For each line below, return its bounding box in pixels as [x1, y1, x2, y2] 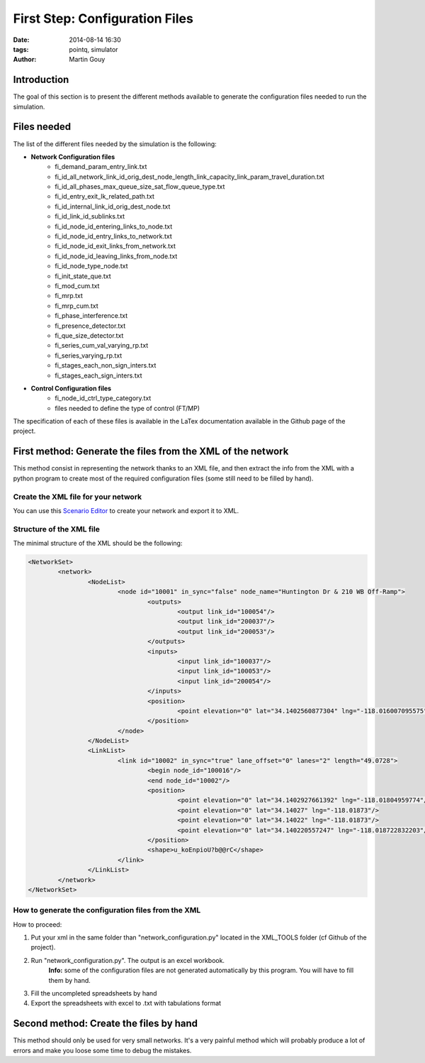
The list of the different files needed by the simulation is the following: [13, 139, 217, 148]
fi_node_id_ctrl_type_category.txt [55, 394, 152, 402]
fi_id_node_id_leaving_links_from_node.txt [55, 252, 178, 260]
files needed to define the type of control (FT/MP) [55, 404, 200, 412]
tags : [13, 45, 29, 53]
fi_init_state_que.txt [55, 272, 111, 280]
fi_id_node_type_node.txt [55, 262, 128, 270]
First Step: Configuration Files [13, 11, 194, 26]
